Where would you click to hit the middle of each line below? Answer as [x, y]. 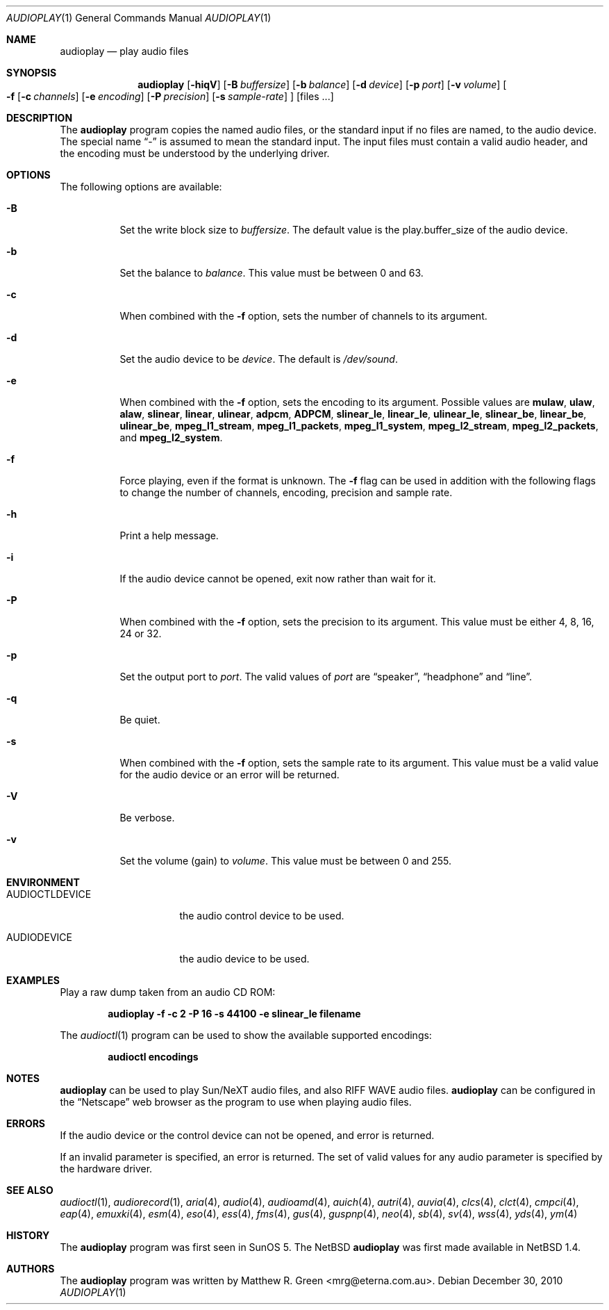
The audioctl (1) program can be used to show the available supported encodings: [246, 1035]
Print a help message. [169, 535]
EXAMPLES [33, 980]
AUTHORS [31, 1269]
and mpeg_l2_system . [171, 437]
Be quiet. [140, 720]
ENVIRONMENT [43, 882]
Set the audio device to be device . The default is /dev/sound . [259, 359]
